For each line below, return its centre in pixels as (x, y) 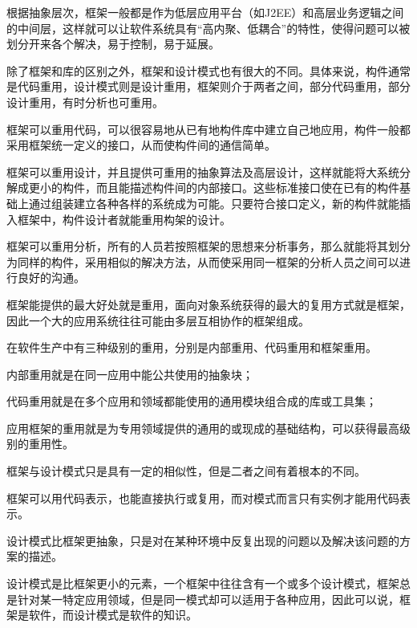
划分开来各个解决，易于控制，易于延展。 (113, 44)
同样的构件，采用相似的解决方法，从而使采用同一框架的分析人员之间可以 (208, 261)
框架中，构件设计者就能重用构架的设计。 (124, 219)
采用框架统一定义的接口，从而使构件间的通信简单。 (141, 145)
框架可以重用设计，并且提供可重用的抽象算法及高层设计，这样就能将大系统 (203, 171)
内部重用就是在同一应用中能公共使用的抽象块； (130, 374)
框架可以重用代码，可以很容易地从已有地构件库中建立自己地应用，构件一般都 (208, 129)
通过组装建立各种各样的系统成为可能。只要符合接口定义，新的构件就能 (214, 203)
